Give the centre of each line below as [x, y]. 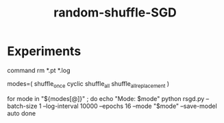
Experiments [44, 51]
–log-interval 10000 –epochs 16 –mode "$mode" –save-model [130, 106]
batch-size [22, 106]
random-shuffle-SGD [115, 13]
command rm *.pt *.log [39, 70]
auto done [22, 113]
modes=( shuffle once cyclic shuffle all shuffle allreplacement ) [88, 84]
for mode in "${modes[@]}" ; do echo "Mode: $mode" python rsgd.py [106, 98]
